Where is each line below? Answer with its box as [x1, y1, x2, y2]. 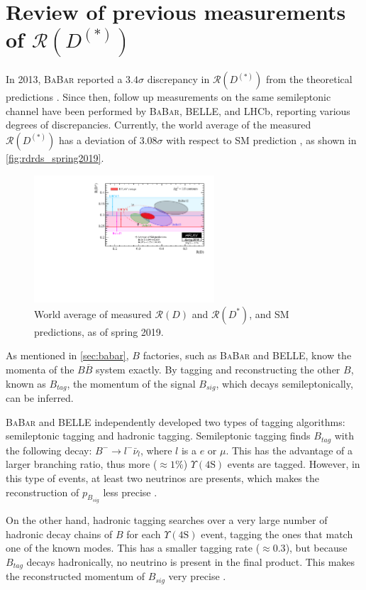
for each [126, 526, 161, 541]
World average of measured [34, 306, 152, 321]
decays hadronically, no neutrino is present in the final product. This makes [26, 554, 355, 569]
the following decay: [6, 442, 92, 457]
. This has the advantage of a [226, 442, 353, 457]
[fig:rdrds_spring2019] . [6, 150, 104, 165]
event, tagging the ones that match [201, 526, 353, 541]
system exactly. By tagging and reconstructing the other [96, 362, 340, 377]
